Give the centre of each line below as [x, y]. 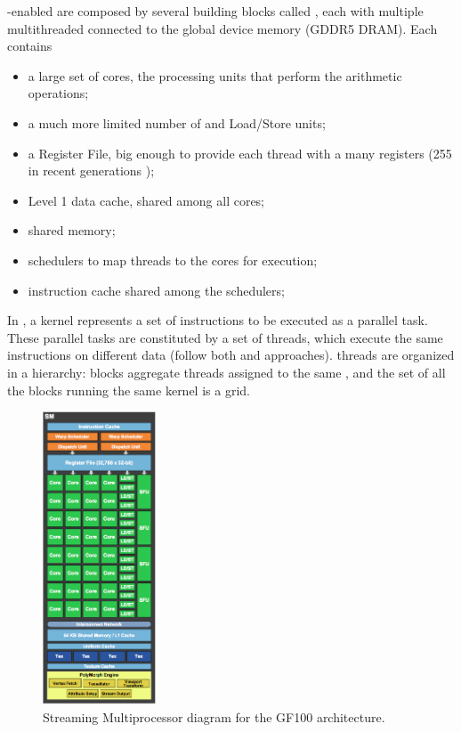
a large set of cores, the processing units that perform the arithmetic [215, 75]
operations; [58, 93]
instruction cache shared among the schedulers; [156, 290]
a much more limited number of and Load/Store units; [177, 122]
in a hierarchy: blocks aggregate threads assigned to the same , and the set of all [226, 372]
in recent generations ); [91, 171]
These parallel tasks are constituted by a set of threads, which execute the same [225, 337]
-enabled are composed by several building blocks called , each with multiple [215, 11]
